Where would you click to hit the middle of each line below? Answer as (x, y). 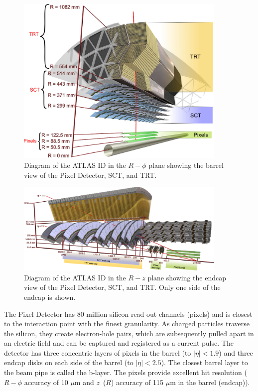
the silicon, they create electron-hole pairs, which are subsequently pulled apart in (129, 333)
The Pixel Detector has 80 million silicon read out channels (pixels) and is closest (128, 314)
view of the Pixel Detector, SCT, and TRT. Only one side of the (122, 287)
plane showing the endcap (187, 277)
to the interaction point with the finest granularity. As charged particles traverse (127, 324)
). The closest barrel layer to (204, 362)
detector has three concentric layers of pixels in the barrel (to (98, 352)
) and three (236, 352)
